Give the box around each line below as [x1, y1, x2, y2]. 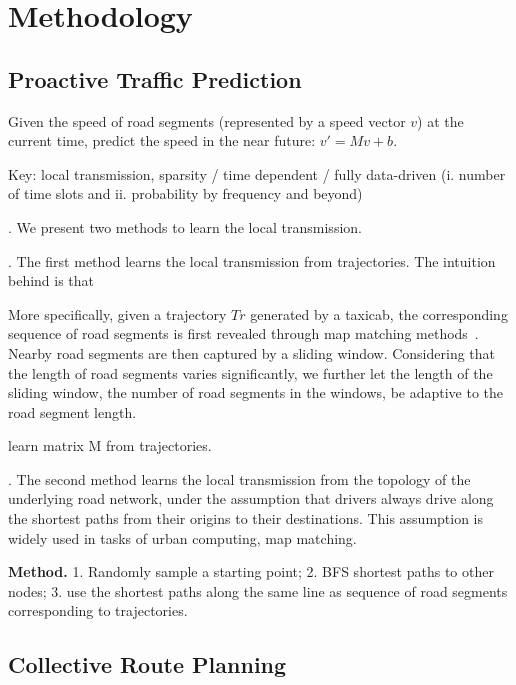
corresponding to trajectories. [8, 600, 188, 621]
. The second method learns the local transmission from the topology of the [8, 468, 471, 489]
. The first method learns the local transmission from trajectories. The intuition [8, 250, 496, 271]
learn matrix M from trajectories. [8, 435, 212, 456]
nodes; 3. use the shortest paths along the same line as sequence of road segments [8, 580, 508, 601]
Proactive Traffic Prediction [8, 63, 302, 94]
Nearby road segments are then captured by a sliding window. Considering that [8, 342, 496, 363]
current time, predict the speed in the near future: [8, 130, 316, 151]
